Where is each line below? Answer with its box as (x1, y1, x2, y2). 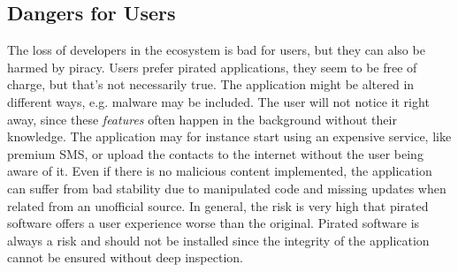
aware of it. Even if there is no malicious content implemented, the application (7, 162, 432, 180)
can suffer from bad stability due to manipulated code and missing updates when (7, 178, 447, 197)
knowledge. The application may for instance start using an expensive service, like (7, 127, 452, 146)
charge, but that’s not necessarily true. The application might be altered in (7, 75, 415, 94)
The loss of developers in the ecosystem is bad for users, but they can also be (7, 41, 425, 59)
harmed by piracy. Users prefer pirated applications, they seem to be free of (7, 57, 417, 76)
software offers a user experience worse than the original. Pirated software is (7, 214, 420, 232)
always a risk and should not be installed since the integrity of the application (7, 230, 430, 249)
